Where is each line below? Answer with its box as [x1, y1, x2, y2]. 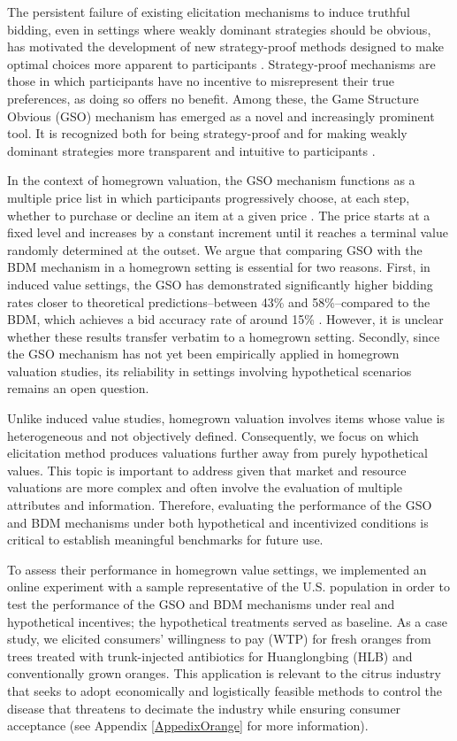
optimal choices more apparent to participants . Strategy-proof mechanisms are [7, 54, 436, 73]
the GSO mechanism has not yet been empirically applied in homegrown [7, 344, 400, 363]
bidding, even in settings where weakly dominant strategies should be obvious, [7, 19, 431, 38]
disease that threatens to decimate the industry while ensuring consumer [7, 699, 401, 717]
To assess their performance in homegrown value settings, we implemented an [7, 560, 427, 578]
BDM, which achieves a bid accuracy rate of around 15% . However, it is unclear [7, 310, 444, 328]
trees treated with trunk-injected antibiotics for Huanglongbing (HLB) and [7, 646, 413, 665]
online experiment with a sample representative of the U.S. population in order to [7, 577, 450, 596]
